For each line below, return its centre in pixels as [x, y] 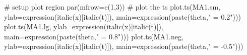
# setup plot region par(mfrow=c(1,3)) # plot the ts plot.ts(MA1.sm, [112, 7]
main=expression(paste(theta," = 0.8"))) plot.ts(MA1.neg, [94, 36]
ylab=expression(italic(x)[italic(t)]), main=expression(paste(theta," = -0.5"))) [124, 46]
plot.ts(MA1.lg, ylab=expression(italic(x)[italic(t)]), [84, 26]
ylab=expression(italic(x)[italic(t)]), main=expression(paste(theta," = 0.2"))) [122, 16]
